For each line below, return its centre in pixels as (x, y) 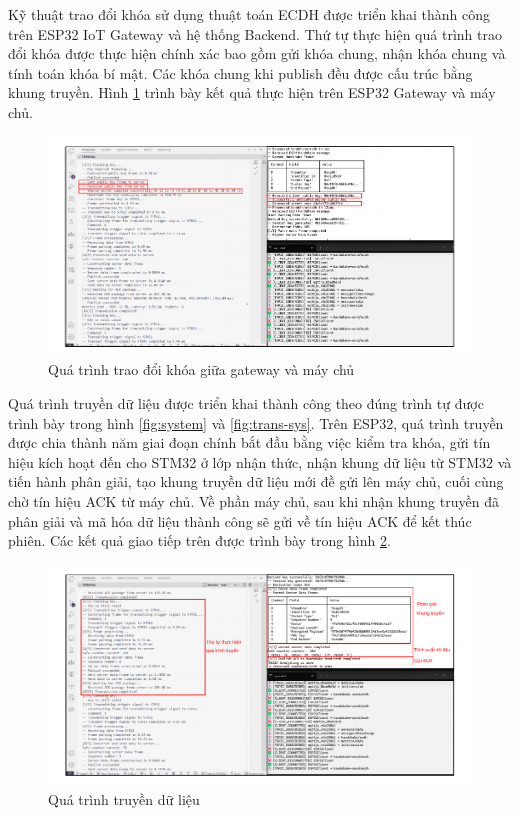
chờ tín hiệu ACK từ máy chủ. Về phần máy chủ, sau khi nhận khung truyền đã (253, 501)
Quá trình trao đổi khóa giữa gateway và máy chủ (201, 369)
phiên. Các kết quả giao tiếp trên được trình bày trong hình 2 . (199, 540)
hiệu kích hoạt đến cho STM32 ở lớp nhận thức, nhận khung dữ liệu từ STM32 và (260, 461)
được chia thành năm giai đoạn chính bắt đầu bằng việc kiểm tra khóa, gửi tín (249, 442)
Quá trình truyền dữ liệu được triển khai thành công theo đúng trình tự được (246, 403)
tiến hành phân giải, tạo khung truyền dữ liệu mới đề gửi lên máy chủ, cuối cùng (256, 481)
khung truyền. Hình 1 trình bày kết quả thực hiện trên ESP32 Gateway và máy (252, 92)
